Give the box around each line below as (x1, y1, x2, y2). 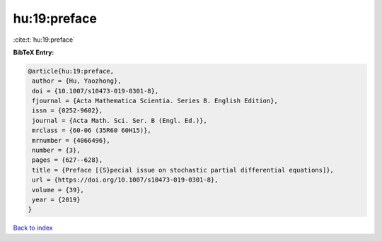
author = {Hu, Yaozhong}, (32, 77, 122, 85)
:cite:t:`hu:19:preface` (13, 35, 76, 44)
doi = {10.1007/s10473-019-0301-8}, (32, 87, 159, 95)
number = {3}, (32, 146, 81, 155)
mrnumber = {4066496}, (32, 136, 111, 144)
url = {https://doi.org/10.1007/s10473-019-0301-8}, (32, 176, 219, 184)
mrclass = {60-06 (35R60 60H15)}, (32, 127, 151, 134)
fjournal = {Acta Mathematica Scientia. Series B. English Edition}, (32, 97, 279, 105)
